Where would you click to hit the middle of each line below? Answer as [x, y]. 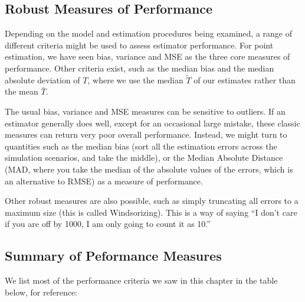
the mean [22, 91]
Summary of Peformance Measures [113, 256]
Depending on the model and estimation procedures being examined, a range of [148, 33]
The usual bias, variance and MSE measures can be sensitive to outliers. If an [145, 111]
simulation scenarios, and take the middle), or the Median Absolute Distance [144, 158]
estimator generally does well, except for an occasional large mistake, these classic [152, 123]
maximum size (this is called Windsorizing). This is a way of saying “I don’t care [151, 212]
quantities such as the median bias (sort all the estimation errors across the [141, 146]
